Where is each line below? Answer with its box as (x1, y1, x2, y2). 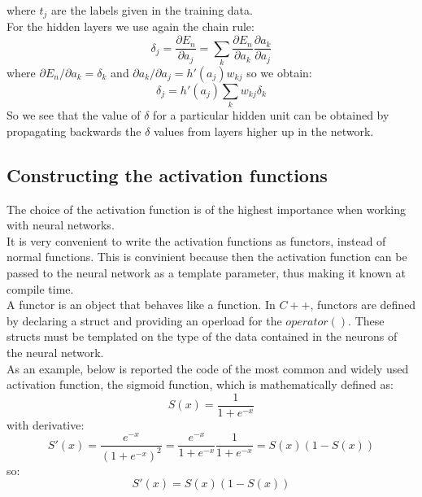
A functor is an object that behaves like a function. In (7, 296, 276, 313)
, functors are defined (310, 296, 416, 313)
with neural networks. (7, 216, 115, 233)
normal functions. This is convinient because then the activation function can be (7, 248, 407, 265)
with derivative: (7, 416, 85, 433)
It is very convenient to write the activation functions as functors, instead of (7, 232, 386, 249)
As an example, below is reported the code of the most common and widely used (7, 360, 409, 377)
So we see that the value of (7, 107, 141, 124)
